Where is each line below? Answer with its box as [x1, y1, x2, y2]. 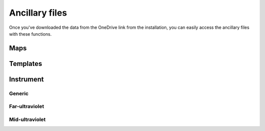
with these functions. [9, 31, 52, 37]
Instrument [9, 75, 44, 83]
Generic [9, 90, 29, 97]
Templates [9, 59, 42, 68]
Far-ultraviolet [9, 103, 44, 110]
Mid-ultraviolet [9, 116, 46, 123]
